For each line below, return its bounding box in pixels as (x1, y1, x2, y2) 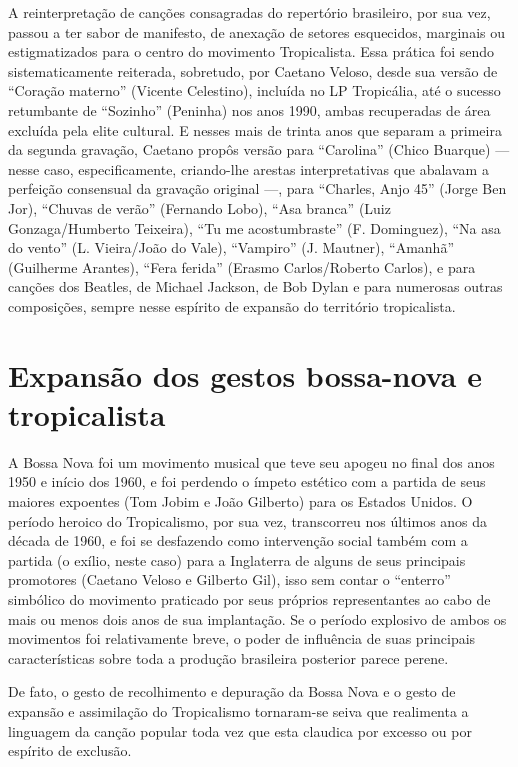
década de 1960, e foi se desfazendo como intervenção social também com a (8, 530, 468, 551)
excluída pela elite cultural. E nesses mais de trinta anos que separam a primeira (8, 119, 502, 140)
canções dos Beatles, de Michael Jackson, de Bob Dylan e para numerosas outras (8, 276, 503, 297)
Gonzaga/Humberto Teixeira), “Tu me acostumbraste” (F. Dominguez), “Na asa (8, 217, 501, 238)
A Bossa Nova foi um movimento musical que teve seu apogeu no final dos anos (8, 451, 495, 472)
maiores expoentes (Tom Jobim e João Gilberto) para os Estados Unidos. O (8, 491, 473, 511)
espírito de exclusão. (8, 740, 132, 761)
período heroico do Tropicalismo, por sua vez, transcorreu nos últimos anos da (8, 510, 488, 531)
